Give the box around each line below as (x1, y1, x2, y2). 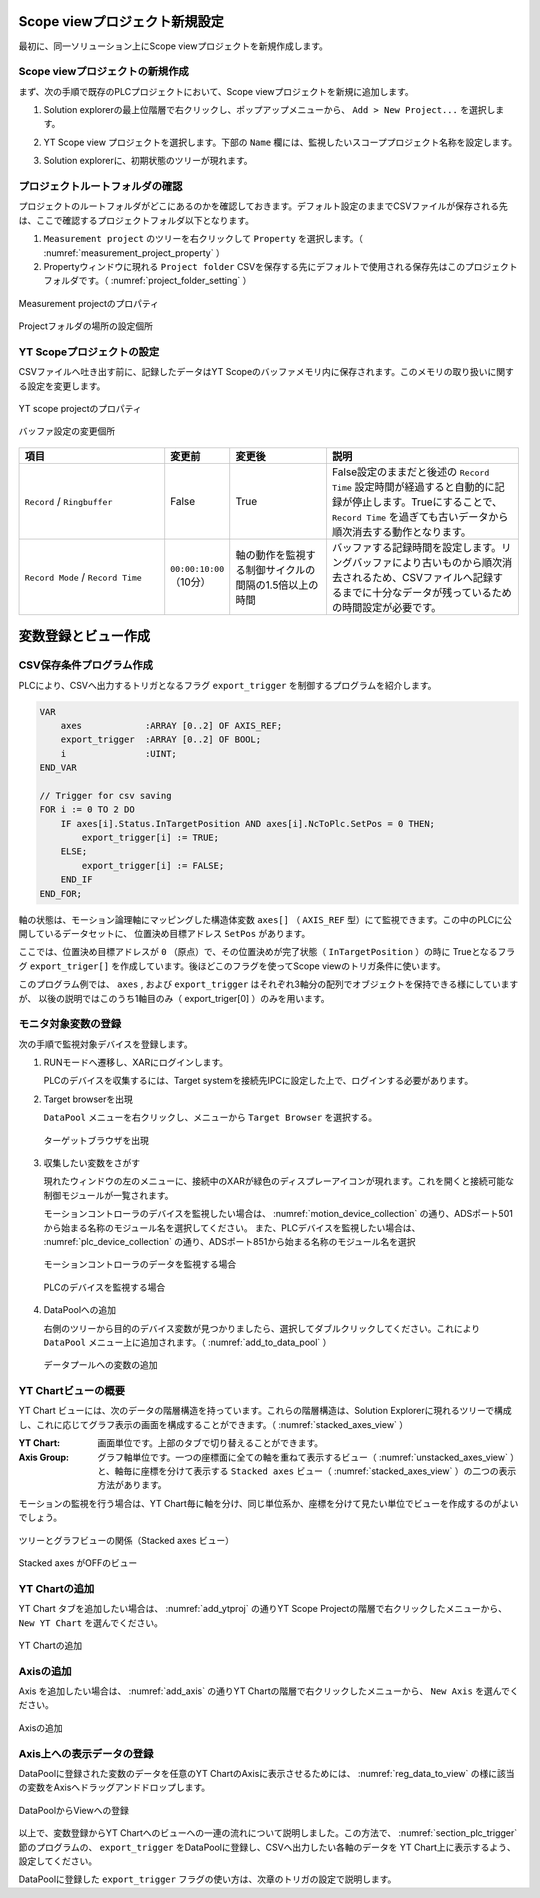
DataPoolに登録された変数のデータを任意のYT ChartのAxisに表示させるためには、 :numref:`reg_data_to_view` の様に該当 (18, 1767, 515, 1779)
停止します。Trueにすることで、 (351, 495, 503, 509)
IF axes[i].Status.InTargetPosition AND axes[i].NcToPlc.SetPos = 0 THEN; (60, 818, 435, 829)
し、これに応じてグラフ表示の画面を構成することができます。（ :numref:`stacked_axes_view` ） (18, 1418, 409, 1430)
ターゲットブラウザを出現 (43, 1134, 149, 1146)
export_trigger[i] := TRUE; (81, 832, 220, 844)
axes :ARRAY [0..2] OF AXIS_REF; (60, 720, 283, 731)
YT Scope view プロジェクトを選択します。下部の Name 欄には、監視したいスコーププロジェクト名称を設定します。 (43, 136, 518, 148)
